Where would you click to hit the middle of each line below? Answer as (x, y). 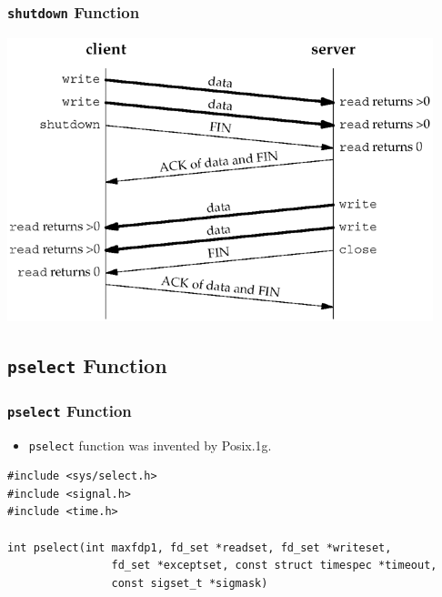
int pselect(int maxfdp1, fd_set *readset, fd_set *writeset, (200, 547)
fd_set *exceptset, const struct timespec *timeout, (274, 566)
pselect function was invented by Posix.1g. (150, 445)
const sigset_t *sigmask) (190, 583)
